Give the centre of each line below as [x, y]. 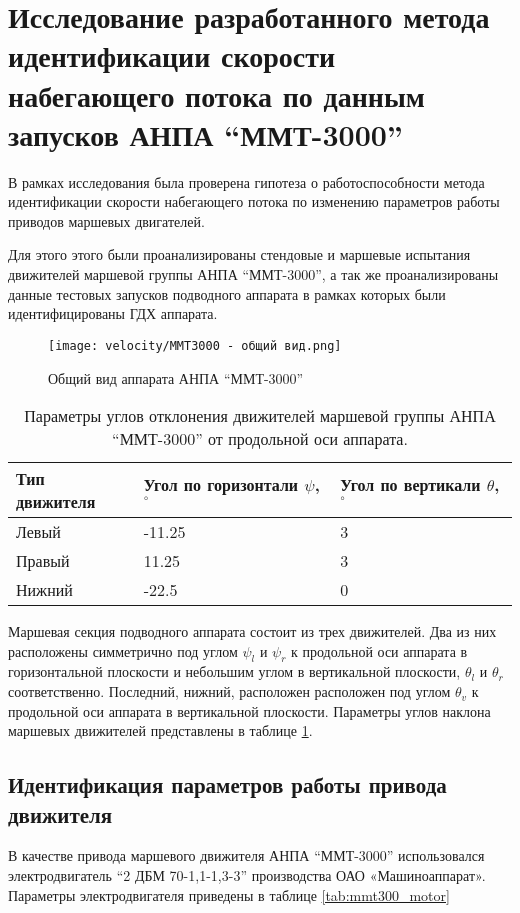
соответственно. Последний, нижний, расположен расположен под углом [229, 691]
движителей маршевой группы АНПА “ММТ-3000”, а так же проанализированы [253, 274]
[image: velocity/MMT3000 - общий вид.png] [195, 345]
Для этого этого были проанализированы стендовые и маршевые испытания [239, 254]
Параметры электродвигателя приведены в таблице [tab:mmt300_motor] [229, 894]
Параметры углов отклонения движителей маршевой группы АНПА [260, 416]
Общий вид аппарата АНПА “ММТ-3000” [176, 377]
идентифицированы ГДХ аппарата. [113, 313]
